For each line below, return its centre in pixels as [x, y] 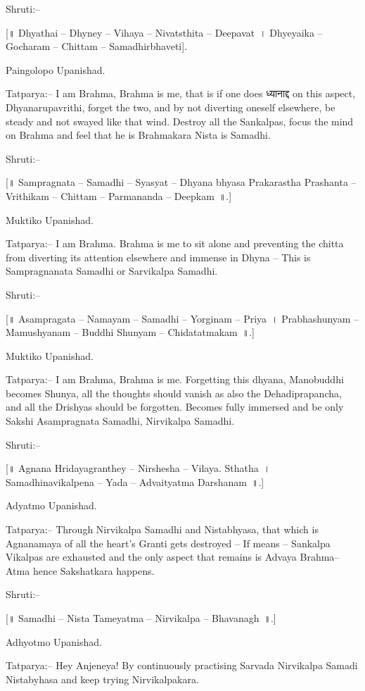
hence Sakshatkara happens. [94, 570]
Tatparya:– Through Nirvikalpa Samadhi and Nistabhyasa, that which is [162, 529]
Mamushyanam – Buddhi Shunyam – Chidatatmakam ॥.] [130, 332]
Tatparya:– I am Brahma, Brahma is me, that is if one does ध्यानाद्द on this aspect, [181, 93]
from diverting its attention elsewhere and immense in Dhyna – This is [158, 257]
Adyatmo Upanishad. [51, 505]
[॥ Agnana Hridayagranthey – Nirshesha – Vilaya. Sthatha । [138, 468]
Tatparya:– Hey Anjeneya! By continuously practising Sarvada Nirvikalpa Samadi [182, 665]
